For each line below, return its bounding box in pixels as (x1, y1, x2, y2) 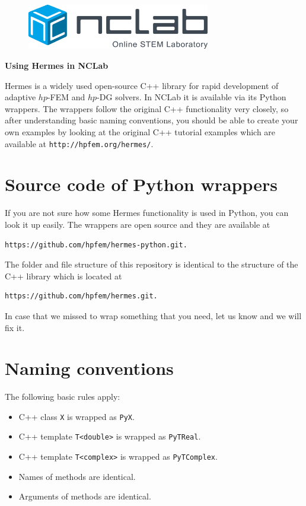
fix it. (5, 321, 25, 333)
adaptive (5, 91, 36, 103)
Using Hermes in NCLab (5, 59, 109, 71)
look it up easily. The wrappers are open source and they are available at (5, 218, 270, 230)
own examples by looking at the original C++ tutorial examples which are (5, 125, 276, 138)
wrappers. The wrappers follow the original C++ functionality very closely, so (5, 102, 289, 114)
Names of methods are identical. (18, 470, 136, 482)
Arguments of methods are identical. (18, 490, 151, 502)
